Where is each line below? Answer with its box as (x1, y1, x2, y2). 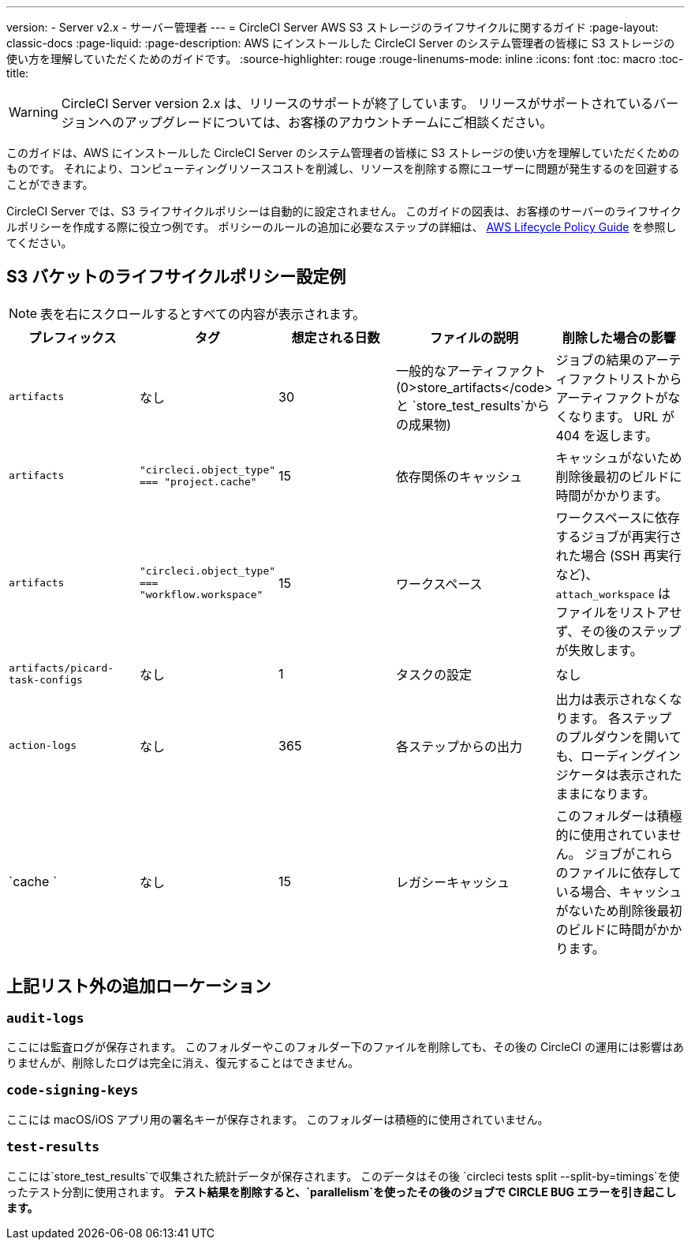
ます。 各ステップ (568, 709, 672, 726)
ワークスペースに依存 (555, 509, 680, 526)
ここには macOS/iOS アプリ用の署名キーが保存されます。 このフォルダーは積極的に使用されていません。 (6, 1112, 549, 1126)
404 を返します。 (555, 427, 659, 443)
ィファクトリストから (555, 370, 682, 387)
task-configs (9, 673, 83, 686)
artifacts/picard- (9, 661, 114, 674)
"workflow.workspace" (139, 589, 263, 601)
